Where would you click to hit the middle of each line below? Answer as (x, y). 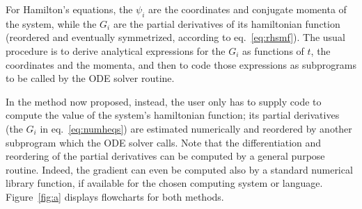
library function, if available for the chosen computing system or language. (164, 183)
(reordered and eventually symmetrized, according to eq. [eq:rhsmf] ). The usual (175, 37)
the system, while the (51, 23)
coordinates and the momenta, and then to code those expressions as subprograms (181, 64)
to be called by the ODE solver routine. (90, 78)
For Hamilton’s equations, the (69, 9)
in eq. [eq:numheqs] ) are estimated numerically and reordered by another (196, 128)
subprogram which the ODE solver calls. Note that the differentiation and (164, 142)
